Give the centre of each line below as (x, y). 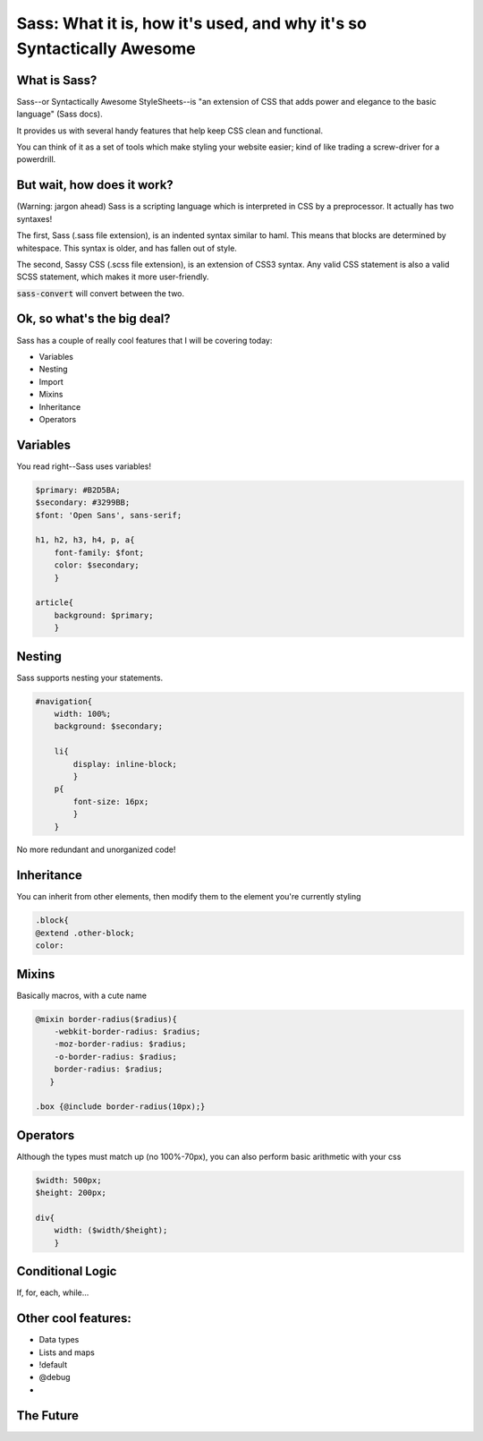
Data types (59, 1340)
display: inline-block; (125, 764)
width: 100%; (83, 713)
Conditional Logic (67, 1271)
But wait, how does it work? (95, 185)
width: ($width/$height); (111, 1230)
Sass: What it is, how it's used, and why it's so (191, 23)
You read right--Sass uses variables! (84, 466)
